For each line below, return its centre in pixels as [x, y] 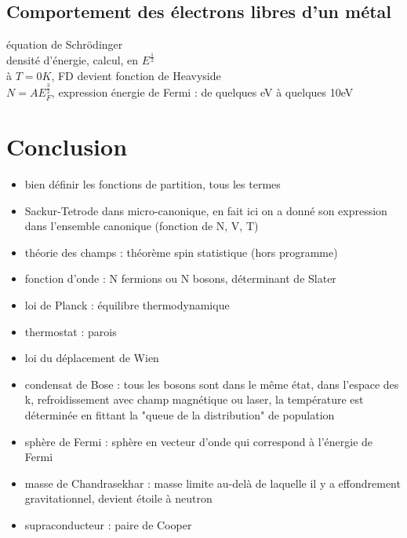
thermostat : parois [71, 331]
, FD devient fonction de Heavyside [136, 75]
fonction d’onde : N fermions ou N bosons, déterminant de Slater [180, 278]
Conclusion [67, 146]
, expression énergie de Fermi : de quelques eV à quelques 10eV [202, 92]
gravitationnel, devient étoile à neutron [118, 498]
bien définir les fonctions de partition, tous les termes [153, 184]
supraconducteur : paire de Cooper [108, 525]
